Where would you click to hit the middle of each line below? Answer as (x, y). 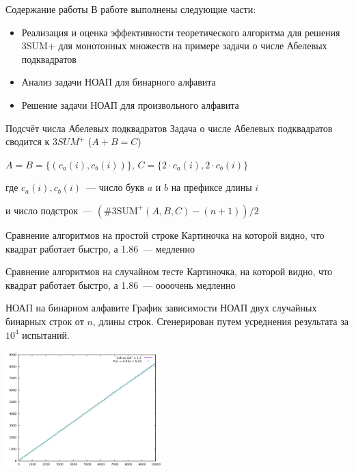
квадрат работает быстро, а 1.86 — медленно (100, 248)
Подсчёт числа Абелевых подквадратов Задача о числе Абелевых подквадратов (169, 128)
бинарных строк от (45, 321)
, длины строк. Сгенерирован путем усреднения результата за (220, 321)
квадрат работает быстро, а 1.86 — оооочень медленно (121, 284)
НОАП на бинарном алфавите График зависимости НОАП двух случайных (161, 308)
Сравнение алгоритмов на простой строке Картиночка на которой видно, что (165, 234)
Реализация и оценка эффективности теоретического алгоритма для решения (181, 32)
